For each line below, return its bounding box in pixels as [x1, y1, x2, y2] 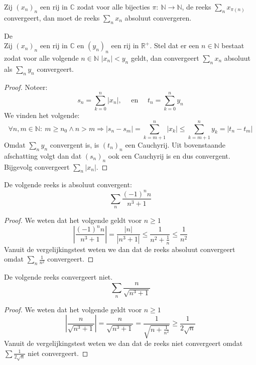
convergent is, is [50, 140, 99, 150]
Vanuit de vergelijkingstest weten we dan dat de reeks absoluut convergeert [4, 244, 235, 254]
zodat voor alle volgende [4, 52, 79, 63]
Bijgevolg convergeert [4, 161, 70, 172]
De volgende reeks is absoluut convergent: [4, 179, 132, 190]
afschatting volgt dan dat [4, 150, 82, 161]
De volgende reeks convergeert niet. [4, 272, 113, 282]
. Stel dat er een [150, 40, 199, 51]
